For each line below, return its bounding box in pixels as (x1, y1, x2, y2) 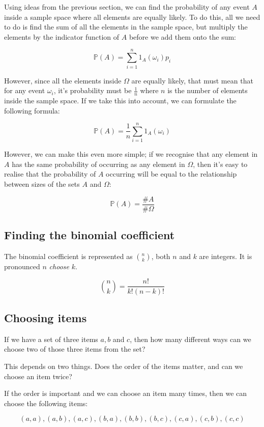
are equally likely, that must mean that (131, 75, 253, 86)
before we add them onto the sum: (129, 31, 236, 42)
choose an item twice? (4, 371, 72, 381)
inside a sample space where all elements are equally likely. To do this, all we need (4, 11, 260, 22)
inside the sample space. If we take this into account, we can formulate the (4, 95, 237, 105)
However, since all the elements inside (4, 75, 122, 86)
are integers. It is (199, 250, 252, 261)
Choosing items (4, 309, 87, 325)
